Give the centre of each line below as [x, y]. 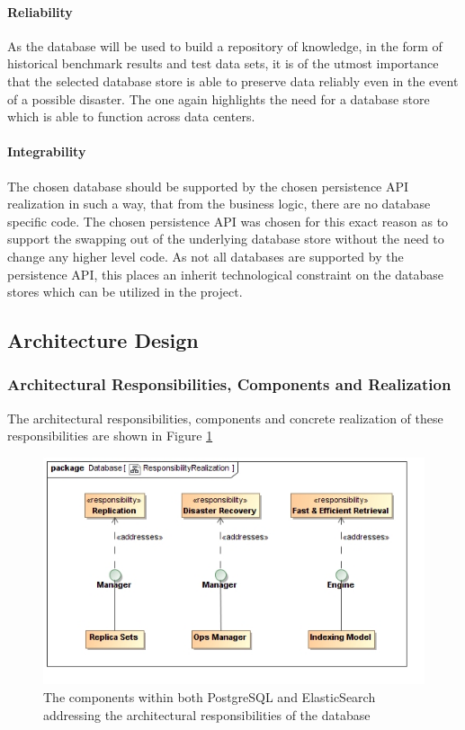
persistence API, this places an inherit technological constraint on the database [225, 274]
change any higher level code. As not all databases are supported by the [206, 256]
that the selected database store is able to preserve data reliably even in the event [233, 80]
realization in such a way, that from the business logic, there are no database [219, 204]
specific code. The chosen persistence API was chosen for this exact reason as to [228, 221]
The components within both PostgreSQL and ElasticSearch [210, 696]
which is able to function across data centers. [131, 116]
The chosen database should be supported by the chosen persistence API [208, 186]
